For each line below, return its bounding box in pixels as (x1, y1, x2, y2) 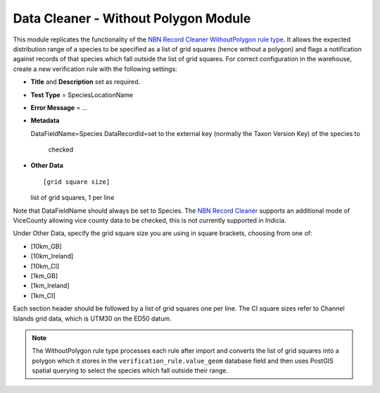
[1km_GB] (30, 271, 58, 280)
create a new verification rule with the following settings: (13, 64, 177, 73)
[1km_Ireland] (30, 282, 70, 290)
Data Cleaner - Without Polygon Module (13, 11, 251, 26)
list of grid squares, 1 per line (30, 194, 115, 202)
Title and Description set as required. (30, 77, 141, 86)
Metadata (30, 116, 60, 125)
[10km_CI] (30, 261, 60, 270)
